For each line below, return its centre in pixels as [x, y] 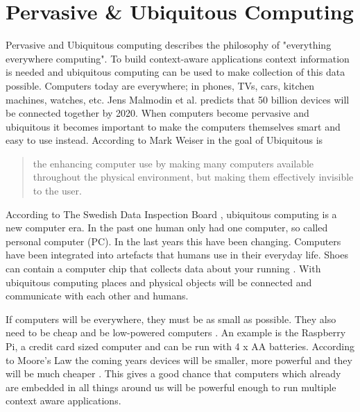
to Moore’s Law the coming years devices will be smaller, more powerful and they [179, 360]
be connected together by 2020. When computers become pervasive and [157, 113]
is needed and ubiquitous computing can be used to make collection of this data [175, 72]
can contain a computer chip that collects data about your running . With [163, 269]
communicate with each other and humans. [97, 296]
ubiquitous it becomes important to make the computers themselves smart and [173, 126]
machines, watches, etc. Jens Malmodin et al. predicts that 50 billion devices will [178, 99]
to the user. [57, 191]
